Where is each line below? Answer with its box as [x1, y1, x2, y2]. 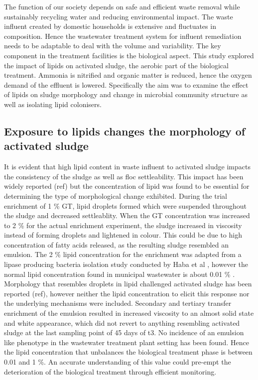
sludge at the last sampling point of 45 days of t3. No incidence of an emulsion [4, 327, 244, 338]
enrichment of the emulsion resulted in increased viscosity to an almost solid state [4, 308, 254, 318]
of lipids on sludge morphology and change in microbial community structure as [4, 89, 248, 100]
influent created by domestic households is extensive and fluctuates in [4, 21, 216, 31]
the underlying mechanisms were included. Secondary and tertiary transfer [4, 298, 232, 308]
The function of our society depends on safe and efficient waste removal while [4, 1, 240, 11]
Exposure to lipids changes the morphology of [4, 123, 246, 138]
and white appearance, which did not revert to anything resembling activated [4, 317, 240, 328]
